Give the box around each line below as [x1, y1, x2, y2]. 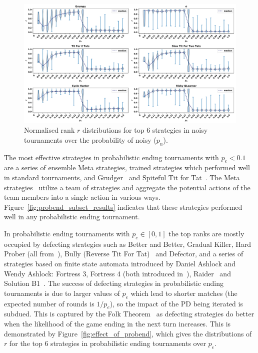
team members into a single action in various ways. [4, 192, 160, 202]
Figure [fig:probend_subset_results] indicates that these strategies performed [4, 201, 242, 212]
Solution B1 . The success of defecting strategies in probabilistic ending [4, 278, 224, 288]
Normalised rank [24, 125, 75, 135]
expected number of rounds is [4, 298, 94, 308]
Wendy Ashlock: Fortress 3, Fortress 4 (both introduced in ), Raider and [4, 268, 231, 278]
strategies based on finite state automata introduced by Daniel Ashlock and [4, 258, 236, 268]
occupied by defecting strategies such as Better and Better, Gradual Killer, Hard [4, 238, 251, 249]
